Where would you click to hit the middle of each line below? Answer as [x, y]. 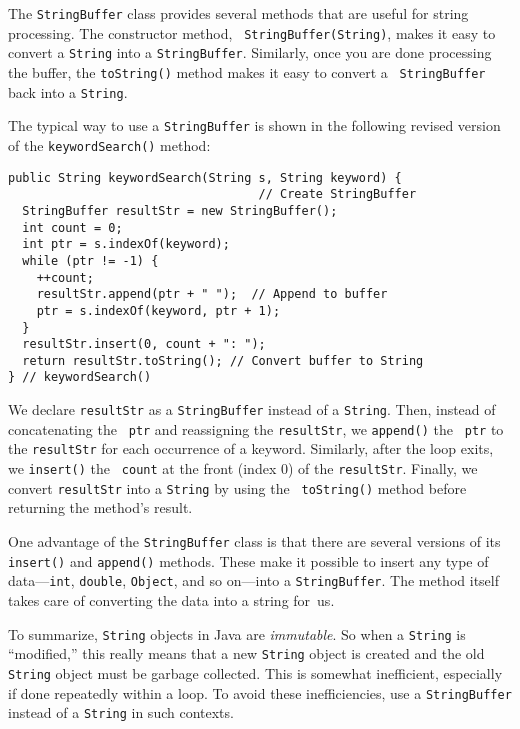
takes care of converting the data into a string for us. [171, 599]
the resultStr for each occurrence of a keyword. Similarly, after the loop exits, [251, 448]
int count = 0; [72, 227]
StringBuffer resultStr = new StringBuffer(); [180, 210]
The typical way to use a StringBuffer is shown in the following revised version [254, 125]
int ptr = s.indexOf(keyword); [126, 244]
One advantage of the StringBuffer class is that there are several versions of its [254, 541]
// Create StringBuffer [337, 194]
